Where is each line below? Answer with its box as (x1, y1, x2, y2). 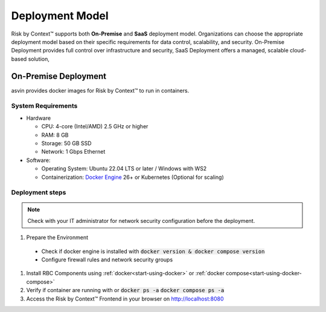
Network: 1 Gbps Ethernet (41, 148, 106, 155)
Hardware (26, 114, 51, 122)
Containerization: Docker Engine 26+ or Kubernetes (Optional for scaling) (41, 173, 225, 181)
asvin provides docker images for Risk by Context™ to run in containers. (11, 87, 190, 94)
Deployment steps (11, 189, 66, 197)
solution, (28, 55, 50, 63)
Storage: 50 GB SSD (41, 139, 92, 147)
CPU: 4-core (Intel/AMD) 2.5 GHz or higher (41, 123, 149, 130)
